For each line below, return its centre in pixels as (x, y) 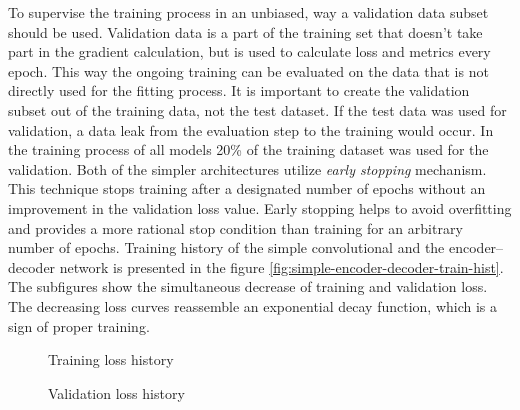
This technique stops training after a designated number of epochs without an (247, 188)
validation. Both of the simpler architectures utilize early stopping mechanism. (247, 168)
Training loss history (111, 359)
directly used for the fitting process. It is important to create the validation (239, 90)
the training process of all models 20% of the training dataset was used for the (248, 149)
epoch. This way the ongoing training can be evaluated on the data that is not (248, 70)
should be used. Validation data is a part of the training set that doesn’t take (245, 31)
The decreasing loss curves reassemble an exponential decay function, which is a (253, 305)
